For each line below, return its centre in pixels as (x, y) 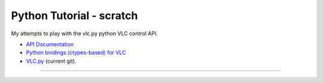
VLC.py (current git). (51, 61)
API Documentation (50, 44)
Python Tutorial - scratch (74, 16)
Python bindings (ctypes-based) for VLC (76, 53)
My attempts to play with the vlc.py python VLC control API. (85, 33)
